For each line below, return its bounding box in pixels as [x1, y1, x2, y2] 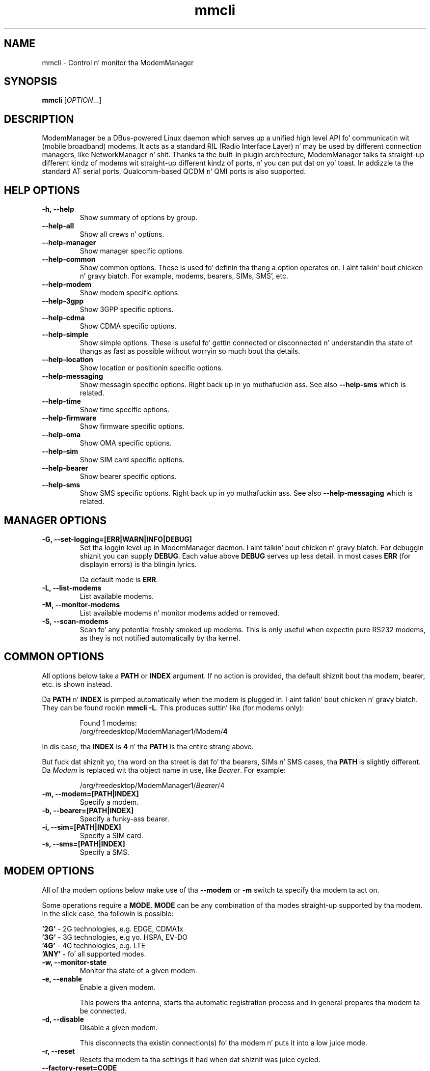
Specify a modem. [80, 797, 139, 806]
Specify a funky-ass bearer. [80, 814, 169, 823]
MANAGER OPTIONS [4, 514, 107, 527]
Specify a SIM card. [80, 831, 143, 840]
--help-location [42, 355, 93, 364]
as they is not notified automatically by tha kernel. [80, 633, 241, 642]
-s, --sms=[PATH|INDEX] [42, 839, 125, 848]
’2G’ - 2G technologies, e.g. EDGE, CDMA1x [42, 924, 184, 933]
